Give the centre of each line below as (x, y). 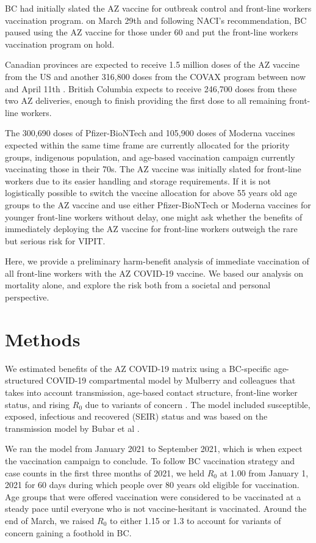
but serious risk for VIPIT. (55, 240)
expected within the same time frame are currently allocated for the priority (147, 144)
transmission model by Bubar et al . (72, 428)
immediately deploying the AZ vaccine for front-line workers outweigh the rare (151, 229)
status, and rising (38, 404)
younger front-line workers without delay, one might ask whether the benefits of (154, 217)
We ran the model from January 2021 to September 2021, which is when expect (154, 449)
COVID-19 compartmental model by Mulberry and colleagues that (171, 380)
